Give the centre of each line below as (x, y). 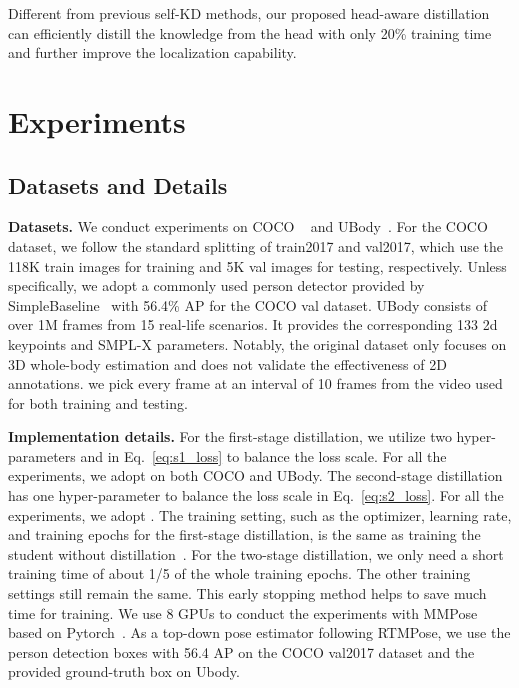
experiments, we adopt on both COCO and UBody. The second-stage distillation (255, 475)
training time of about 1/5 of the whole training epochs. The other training (239, 573)
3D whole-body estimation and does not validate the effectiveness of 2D (227, 363)
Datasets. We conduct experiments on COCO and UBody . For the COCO (248, 226)
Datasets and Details (118, 184)
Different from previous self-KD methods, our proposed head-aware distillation (249, 13)
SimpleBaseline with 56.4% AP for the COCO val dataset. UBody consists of (247, 304)
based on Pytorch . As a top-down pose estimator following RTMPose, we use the (259, 632)
